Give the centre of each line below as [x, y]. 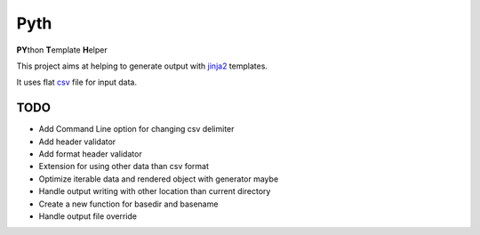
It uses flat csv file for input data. [77, 82]
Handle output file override [88, 216]
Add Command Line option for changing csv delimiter [136, 129]
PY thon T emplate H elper [62, 50]
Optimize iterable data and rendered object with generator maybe [159, 179]
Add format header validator [90, 154]
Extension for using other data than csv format [124, 166]
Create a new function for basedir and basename [128, 204]
